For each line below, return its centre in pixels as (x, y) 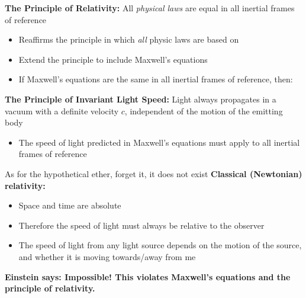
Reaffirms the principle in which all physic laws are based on (129, 39)
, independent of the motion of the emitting (204, 110)
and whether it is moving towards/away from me (107, 256)
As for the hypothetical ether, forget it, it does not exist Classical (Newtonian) (154, 173)
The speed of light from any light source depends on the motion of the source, (160, 245)
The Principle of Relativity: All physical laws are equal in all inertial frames (150, 8)
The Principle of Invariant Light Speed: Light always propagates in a (141, 99)
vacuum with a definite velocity (62, 110)
